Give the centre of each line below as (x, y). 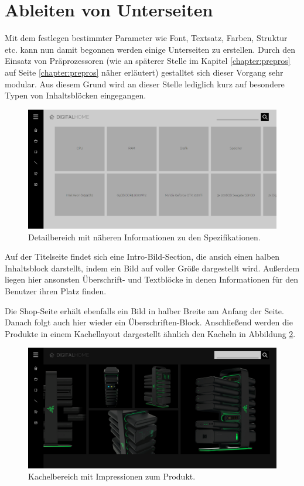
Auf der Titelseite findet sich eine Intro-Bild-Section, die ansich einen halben (142, 256)
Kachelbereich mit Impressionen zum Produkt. (112, 476)
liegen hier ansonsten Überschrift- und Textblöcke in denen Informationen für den (151, 279)
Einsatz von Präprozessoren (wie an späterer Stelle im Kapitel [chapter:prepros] (148, 61)
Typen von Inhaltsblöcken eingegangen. (76, 95)
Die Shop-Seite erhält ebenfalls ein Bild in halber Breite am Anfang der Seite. (144, 310)
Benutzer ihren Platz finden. (56, 290)
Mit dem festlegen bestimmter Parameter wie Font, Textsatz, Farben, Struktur (146, 38)
